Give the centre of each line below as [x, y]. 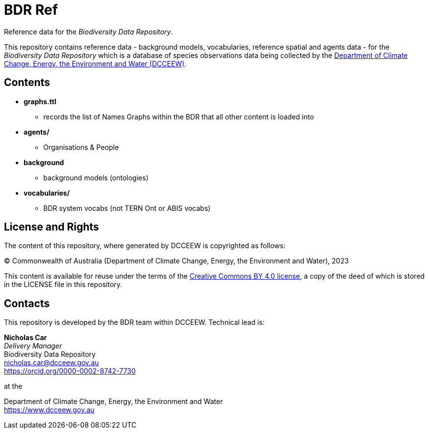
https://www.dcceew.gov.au [49, 410]
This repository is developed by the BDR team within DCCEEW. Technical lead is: [134, 322]
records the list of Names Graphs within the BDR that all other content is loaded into [179, 116]
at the [13, 386]
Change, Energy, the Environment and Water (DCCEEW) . [95, 63]
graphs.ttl [40, 101]
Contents [27, 83]
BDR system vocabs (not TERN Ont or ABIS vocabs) [127, 208]
